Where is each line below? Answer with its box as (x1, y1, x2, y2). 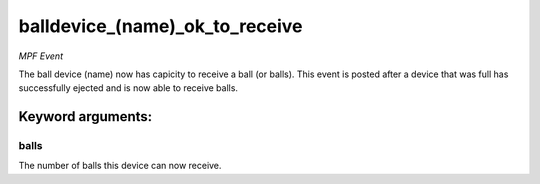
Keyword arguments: (18, 108, 153, 125)
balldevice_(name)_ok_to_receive (18, 15, 303, 37)
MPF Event (18, 50, 64, 62)
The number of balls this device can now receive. (18, 160, 222, 172)
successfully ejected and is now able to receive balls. (18, 82, 239, 94)
